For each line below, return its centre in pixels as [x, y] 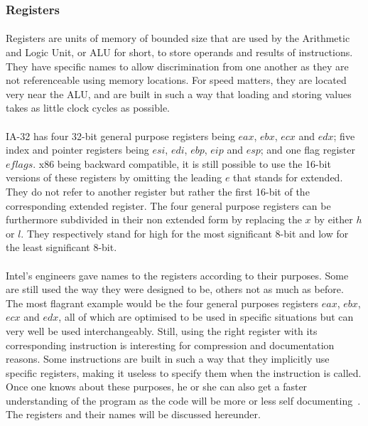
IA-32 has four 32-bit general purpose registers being [120, 135]
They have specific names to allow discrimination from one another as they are [177, 66]
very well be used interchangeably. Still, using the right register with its [162, 330]
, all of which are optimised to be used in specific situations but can [206, 317]
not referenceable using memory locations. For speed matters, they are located [176, 80]
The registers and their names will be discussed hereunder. [133, 414]
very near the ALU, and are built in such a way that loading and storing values [179, 94]
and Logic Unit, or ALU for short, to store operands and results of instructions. [179, 52]
